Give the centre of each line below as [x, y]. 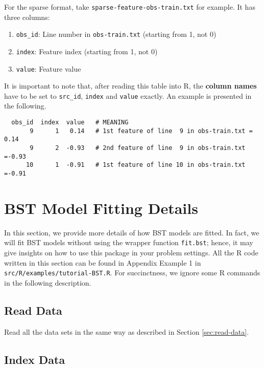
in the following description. [48, 282]
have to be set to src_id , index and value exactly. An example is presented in [128, 95]
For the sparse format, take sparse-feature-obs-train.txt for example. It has [130, 7]
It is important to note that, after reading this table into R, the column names [130, 86]
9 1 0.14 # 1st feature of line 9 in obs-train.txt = [141, 131]
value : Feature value [49, 68]
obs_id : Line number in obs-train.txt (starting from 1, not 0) [116, 34]
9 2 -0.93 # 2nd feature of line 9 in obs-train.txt [138, 148]
